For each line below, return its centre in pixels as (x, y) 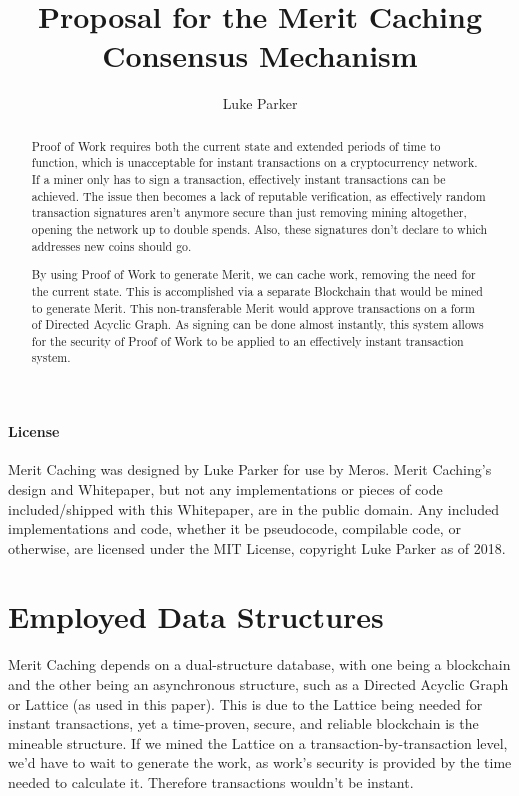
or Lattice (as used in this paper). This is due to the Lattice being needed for (245, 703)
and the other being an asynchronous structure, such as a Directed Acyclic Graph (258, 684)
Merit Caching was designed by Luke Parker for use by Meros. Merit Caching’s (250, 469)
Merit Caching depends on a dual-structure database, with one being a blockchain (259, 664)
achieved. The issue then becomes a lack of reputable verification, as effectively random (258, 195)
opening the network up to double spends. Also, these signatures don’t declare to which (259, 228)
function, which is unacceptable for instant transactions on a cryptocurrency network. (254, 162)
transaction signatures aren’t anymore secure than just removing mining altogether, (249, 212)
